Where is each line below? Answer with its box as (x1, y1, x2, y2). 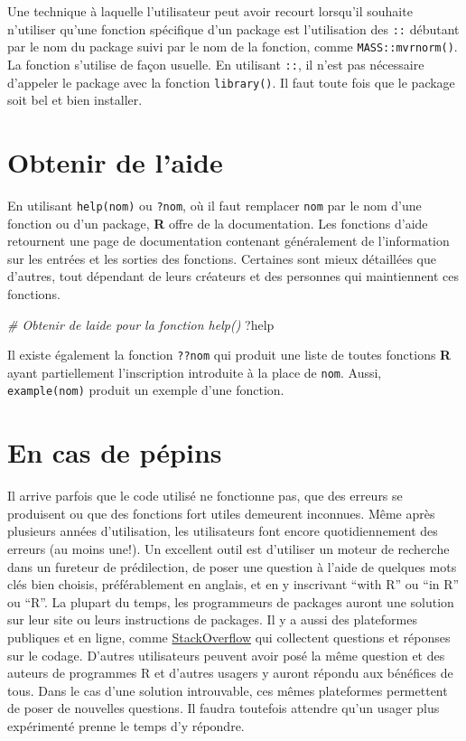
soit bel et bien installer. (7, 90, 143, 109)
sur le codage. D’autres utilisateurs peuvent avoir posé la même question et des (7, 645, 445, 664)
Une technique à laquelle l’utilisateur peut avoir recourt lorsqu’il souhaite (7, 2, 413, 20)
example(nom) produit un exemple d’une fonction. (7, 380, 284, 399)
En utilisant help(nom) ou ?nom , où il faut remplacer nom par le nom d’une (7, 195, 422, 214)
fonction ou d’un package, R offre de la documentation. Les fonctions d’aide (7, 213, 428, 232)
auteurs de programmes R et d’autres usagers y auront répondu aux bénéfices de (7, 663, 453, 682)
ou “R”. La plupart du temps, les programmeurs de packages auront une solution (7, 592, 454, 611)
